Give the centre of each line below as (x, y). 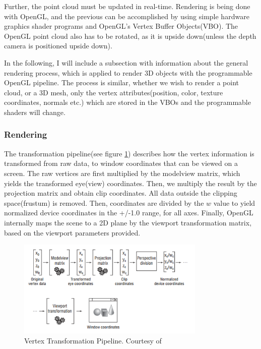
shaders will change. (35, 112)
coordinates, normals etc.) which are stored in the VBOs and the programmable (127, 102)
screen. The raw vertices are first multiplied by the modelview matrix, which (122, 173)
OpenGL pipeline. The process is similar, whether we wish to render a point (121, 82)
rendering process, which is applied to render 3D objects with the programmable (128, 72)
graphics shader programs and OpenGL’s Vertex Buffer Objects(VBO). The (121, 26)
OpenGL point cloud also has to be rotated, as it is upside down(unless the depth (130, 36)
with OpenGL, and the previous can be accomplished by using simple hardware (127, 16)
